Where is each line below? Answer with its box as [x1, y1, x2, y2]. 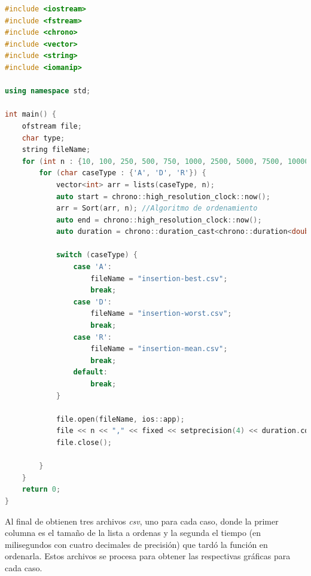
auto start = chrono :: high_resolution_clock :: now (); [56, 192, 270, 201]
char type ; [22, 133, 65, 142]
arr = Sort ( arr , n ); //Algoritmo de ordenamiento [56, 204, 258, 213]
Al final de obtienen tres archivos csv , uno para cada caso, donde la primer [5, 514, 279, 527]
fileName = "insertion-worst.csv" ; [90, 309, 232, 318]
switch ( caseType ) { [56, 251, 138, 260]
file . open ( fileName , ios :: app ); [56, 415, 185, 423]
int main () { [5, 110, 56, 119]
